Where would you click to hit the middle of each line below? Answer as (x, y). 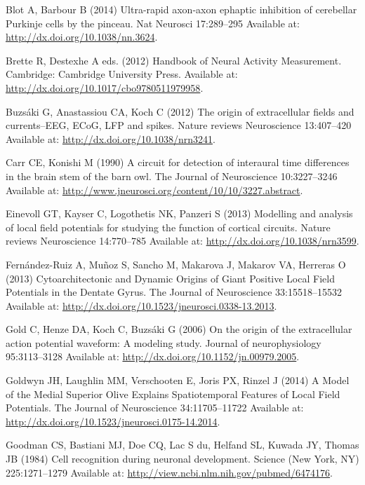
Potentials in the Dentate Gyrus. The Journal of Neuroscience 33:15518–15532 (174, 292)
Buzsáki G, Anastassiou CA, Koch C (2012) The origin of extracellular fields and (180, 111)
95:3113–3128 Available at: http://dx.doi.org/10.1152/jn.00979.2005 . (153, 356)
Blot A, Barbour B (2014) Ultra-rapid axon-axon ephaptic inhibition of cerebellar (181, 9)
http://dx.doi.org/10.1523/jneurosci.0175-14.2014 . (113, 421)
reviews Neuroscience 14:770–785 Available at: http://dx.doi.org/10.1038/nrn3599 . (182, 241)
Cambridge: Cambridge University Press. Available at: (122, 74)
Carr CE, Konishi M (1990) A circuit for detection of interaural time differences (178, 162)
